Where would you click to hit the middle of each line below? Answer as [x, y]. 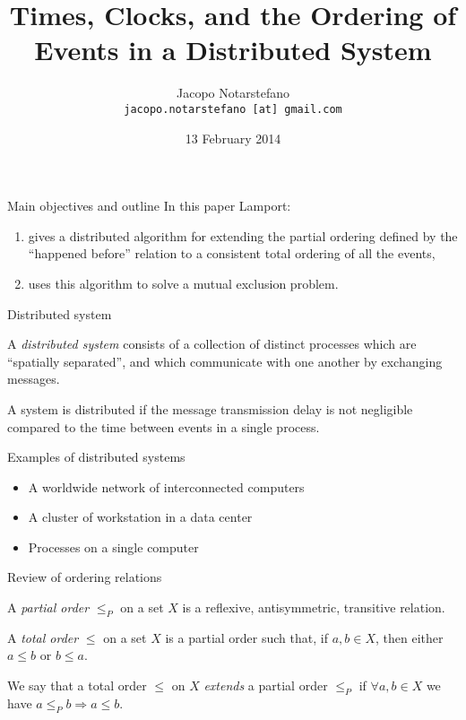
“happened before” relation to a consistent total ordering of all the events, [232, 253]
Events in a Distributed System [233, 50]
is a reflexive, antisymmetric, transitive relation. [314, 607]
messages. [34, 379]
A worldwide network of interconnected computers [166, 486]
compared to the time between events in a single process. [164, 426]
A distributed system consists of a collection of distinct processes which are [212, 344]
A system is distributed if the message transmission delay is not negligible [210, 408]
